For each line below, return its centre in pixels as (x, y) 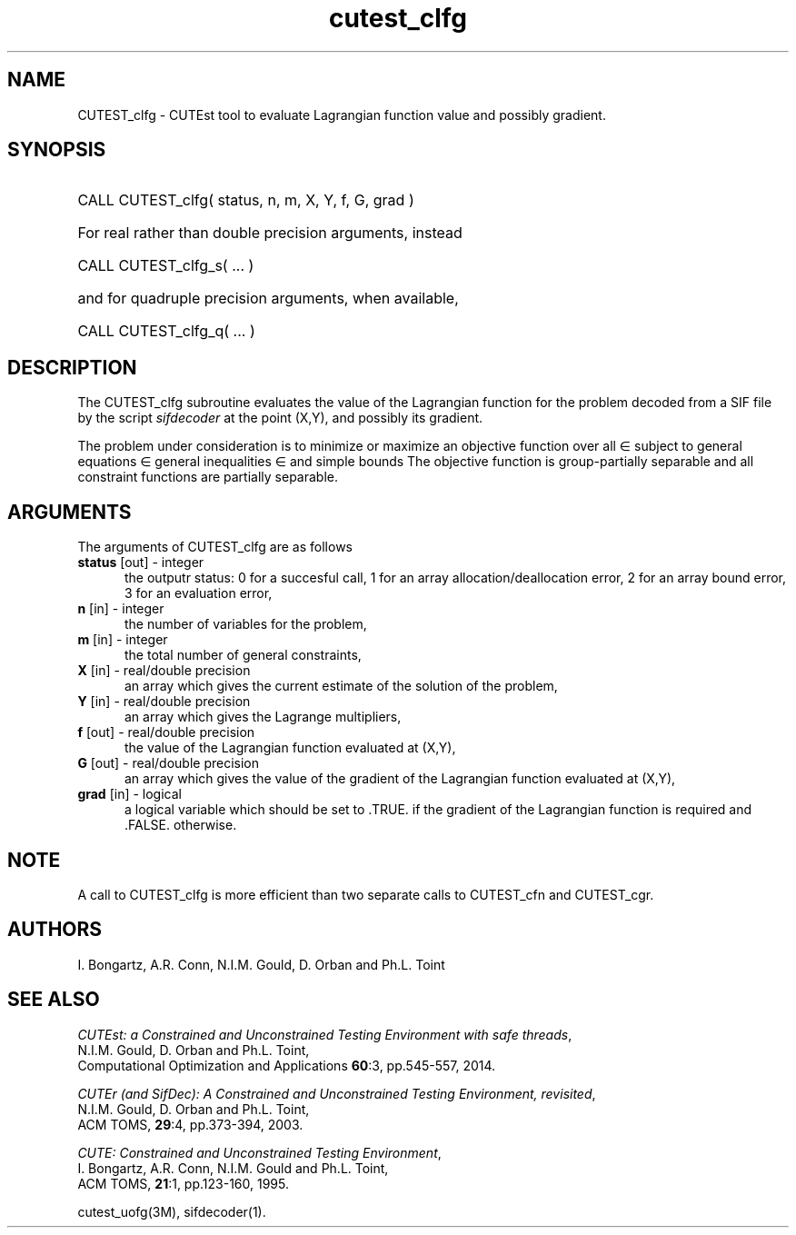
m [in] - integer (123, 640)
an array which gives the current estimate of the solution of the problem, (341, 686)
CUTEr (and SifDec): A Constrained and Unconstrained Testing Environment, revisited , (337, 1093)
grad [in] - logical (129, 794)
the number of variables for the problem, (246, 624)
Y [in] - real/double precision (164, 702)
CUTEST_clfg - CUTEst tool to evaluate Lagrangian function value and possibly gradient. (342, 115)
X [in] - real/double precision (164, 671)
